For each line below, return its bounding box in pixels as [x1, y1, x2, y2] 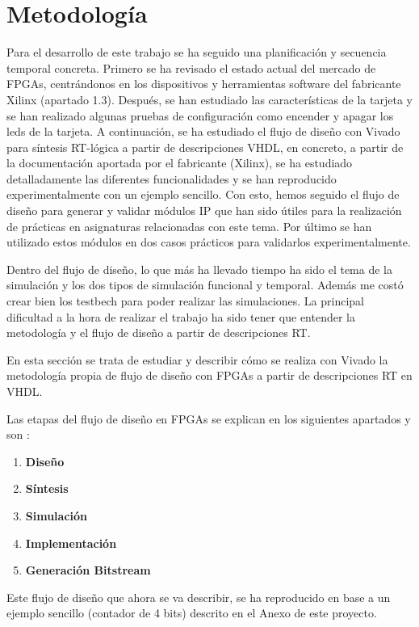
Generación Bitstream [25, 562, 151, 579]
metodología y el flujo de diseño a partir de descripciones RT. [6, 324, 311, 341]
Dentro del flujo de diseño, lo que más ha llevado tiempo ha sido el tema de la [6, 260, 392, 277]
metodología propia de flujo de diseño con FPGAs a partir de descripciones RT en [6, 367, 413, 384]
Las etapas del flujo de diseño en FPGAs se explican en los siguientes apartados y [6, 410, 411, 427]
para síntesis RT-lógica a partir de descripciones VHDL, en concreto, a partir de [6, 138, 404, 155]
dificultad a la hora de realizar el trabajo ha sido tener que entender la [6, 308, 355, 325]
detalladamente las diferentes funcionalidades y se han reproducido [6, 170, 337, 187]
